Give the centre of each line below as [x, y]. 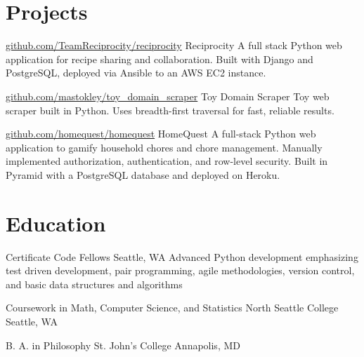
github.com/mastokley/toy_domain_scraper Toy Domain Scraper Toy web [168, 96]
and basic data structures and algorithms [94, 284]
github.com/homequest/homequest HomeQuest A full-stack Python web [161, 134]
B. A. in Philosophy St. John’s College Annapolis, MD [123, 345]
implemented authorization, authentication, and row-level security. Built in [167, 161]
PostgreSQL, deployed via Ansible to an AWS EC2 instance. [136, 73]
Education [56, 223]
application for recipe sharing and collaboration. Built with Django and [160, 59]
